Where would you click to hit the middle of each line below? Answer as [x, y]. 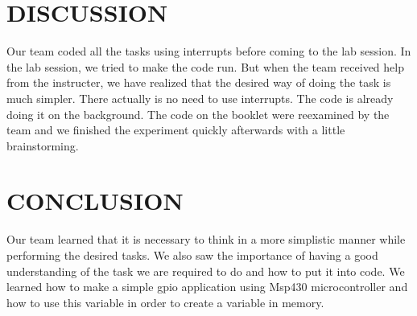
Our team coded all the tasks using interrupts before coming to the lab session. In [209, 51]
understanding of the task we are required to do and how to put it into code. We [206, 271]
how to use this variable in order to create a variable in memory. [165, 302]
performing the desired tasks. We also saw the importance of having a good [192, 255]
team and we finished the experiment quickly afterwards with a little [176, 130]
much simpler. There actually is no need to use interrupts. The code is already [200, 98]
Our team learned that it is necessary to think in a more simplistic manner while [206, 239]
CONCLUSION [95, 201]
